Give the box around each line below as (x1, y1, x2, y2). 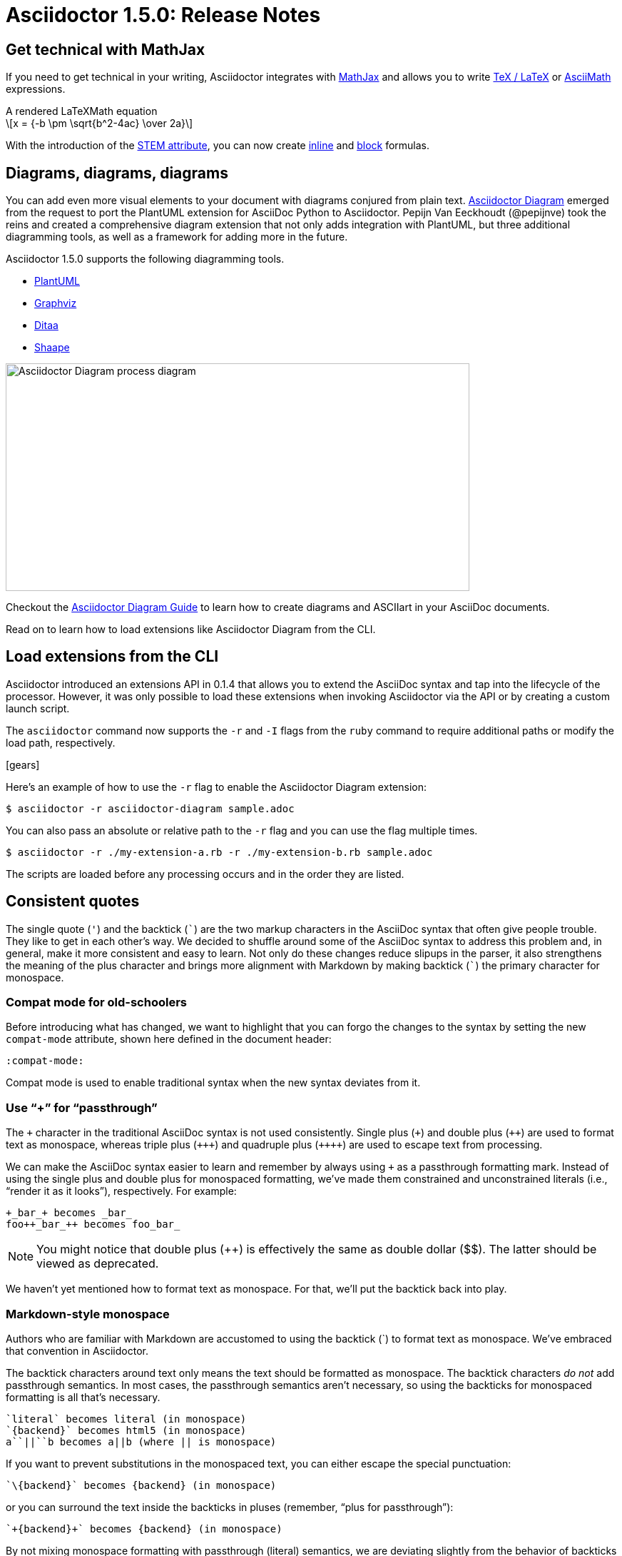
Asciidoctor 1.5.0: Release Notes (6, 3, 321, 27)
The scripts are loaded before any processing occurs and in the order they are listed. (6, 867, 404, 880)
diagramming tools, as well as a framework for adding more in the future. (6, 231, 348, 243)
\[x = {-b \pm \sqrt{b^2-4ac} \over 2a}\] (6, 117, 193, 130)
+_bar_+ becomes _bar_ (6, 1207, 133, 1219)
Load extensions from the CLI (6, 647, 219, 666)
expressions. (6, 83, 66, 96)
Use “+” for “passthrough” (6, 1100, 158, 1115)
